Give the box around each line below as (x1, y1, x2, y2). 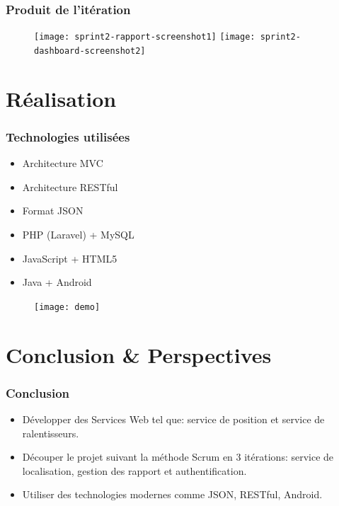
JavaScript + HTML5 (22, 251, 117, 265)
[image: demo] (34, 301, 100, 312)
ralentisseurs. (22, 425, 79, 440)
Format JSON (22, 203, 84, 218)
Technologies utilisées (6, 127, 130, 145)
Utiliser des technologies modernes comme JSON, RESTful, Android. (22, 487, 323, 502)
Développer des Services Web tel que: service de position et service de (22, 411, 325, 426)
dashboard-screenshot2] (34, 45, 146, 56)
